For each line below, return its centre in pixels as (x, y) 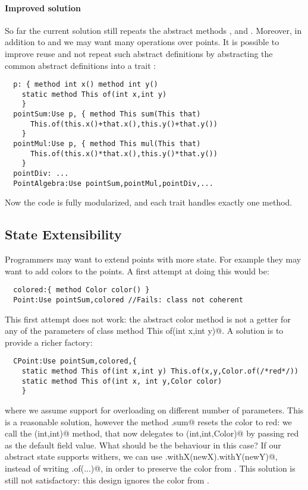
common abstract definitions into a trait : (81, 65)
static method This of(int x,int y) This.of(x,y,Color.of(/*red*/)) (160, 372)
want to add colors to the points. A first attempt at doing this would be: (137, 271)
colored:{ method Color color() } (81, 290)
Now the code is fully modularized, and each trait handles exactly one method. (149, 202)
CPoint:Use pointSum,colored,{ (75, 361)
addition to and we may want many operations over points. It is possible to (142, 42)
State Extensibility (63, 234)
